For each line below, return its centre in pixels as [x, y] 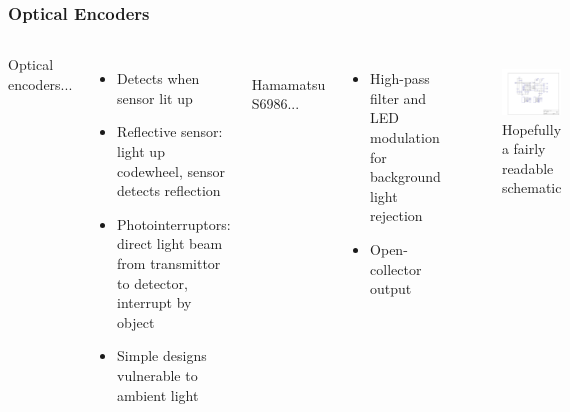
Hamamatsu [288, 83]
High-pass [400, 78]
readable [527, 167]
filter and [398, 97]
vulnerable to [157, 374]
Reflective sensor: [170, 131]
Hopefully [531, 128]
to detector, [152, 282]
